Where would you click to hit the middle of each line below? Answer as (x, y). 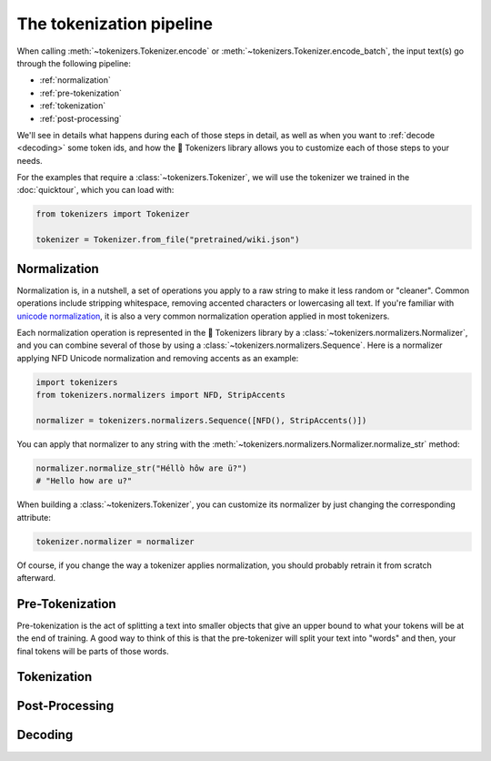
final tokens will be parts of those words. (93, 651)
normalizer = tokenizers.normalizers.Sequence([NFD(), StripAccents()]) (201, 420)
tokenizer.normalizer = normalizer (115, 541)
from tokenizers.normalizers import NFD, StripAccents (160, 395)
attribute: (34, 517)
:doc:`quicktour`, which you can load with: (95, 190)
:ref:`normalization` (75, 80)
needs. (30, 160)
